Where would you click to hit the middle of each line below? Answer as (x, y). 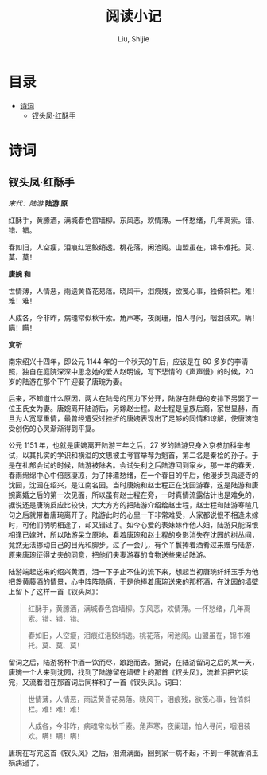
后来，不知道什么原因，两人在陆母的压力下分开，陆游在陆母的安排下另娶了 (130, 398)
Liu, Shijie (133, 39)
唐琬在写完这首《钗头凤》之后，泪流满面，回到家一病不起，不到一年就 (123, 753)
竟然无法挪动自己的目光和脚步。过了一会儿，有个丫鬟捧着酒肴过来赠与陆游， (133, 544)
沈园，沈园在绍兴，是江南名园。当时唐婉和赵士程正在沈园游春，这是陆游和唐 (133, 485)
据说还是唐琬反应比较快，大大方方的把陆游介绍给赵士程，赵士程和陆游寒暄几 (133, 505)
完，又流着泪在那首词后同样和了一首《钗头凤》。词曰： (97, 682)
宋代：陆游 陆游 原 (38, 203)
